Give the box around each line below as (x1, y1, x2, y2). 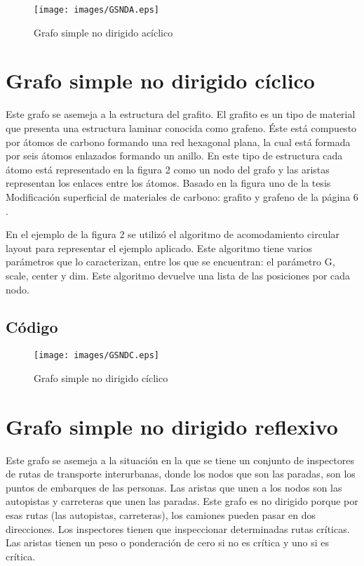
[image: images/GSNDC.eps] (34, 350, 159, 361)
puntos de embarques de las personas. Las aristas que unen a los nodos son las (6, 480, 342, 494)
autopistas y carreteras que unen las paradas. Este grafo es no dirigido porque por (6, 494, 358, 508)
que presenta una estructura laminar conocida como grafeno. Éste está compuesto (6, 120, 357, 135)
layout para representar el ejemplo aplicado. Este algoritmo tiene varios (6, 240, 312, 255)
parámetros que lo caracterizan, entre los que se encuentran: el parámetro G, (6, 254, 335, 269)
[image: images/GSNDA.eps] (34, 5, 159, 15)
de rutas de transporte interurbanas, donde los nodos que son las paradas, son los (6, 466, 356, 481)
